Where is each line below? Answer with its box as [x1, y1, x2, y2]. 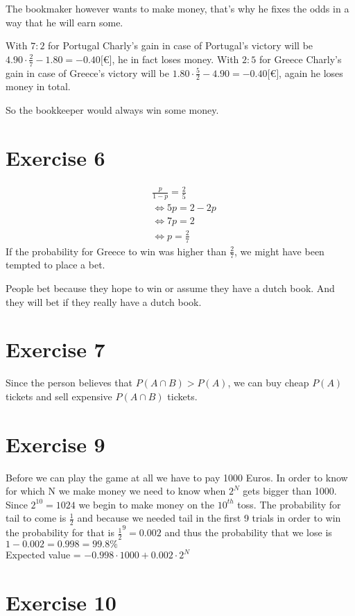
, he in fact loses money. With [112, 51, 239, 66]
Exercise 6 [6, 143, 105, 171]
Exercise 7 [6, 335, 105, 363]
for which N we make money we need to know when [6, 484, 226, 498]
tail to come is [6, 511, 67, 525]
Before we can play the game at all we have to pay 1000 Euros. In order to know [6, 470, 348, 484]
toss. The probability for [237, 497, 341, 511]
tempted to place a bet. [6, 257, 105, 272]
